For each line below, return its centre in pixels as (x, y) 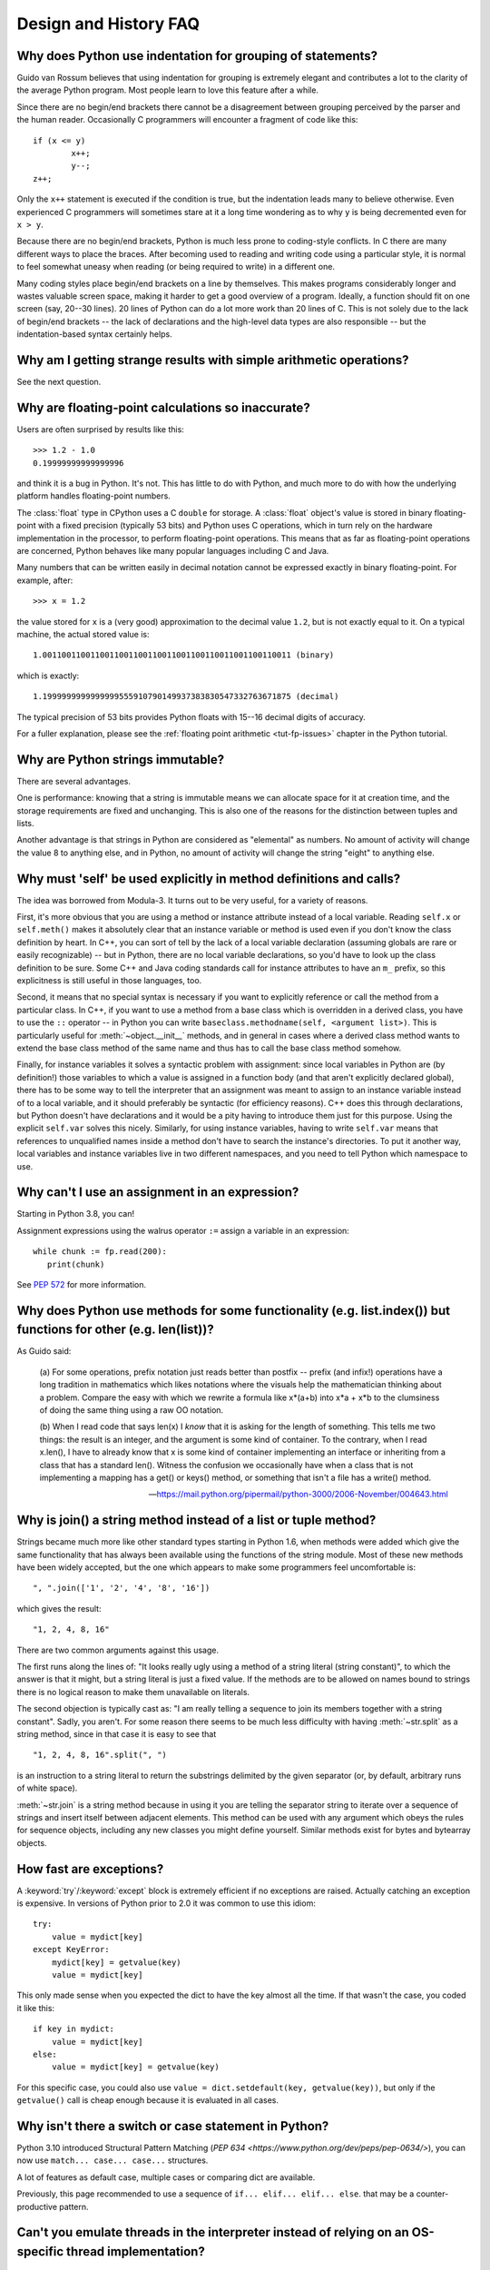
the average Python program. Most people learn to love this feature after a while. (168, 90)
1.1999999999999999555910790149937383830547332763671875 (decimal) (186, 696)
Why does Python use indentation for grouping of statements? (197, 56)
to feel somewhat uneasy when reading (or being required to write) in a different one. (176, 267)
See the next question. (59, 382)
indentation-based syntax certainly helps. (94, 334)
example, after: (45, 580)
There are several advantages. (74, 781)
